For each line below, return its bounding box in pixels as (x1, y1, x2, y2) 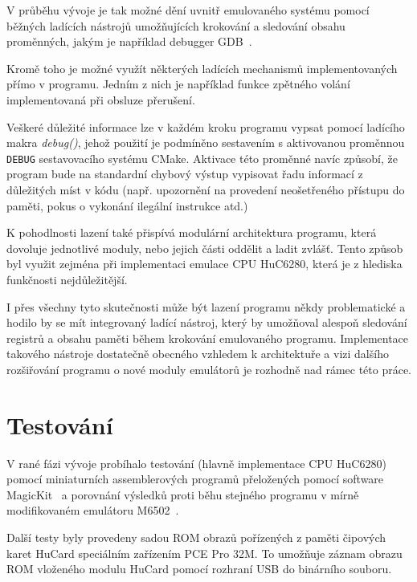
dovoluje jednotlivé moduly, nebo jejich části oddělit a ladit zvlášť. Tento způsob (6, 239, 403, 256)
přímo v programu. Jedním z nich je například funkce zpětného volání (6, 75, 350, 92)
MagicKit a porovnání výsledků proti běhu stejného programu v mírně (6, 486, 359, 503)
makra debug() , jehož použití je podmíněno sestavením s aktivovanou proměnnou (6, 134, 405, 151)
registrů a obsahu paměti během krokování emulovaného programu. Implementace (6, 329, 409, 346)
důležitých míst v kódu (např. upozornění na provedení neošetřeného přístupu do (6, 181, 405, 197)
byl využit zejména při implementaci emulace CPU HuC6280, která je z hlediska (6, 255, 403, 272)
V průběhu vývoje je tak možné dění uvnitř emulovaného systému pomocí (6, 2, 370, 18)
